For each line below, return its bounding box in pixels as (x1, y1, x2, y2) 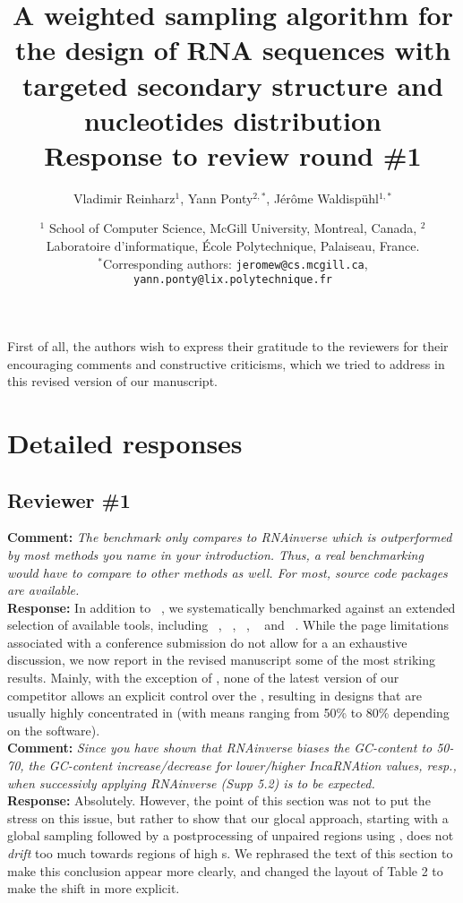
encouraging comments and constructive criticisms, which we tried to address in (7, 354, 445, 373)
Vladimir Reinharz (73, 188, 176, 207)
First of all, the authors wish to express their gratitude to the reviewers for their (7, 336, 449, 355)
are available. (7, 580, 80, 599)
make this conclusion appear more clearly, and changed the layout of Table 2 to (7, 861, 443, 880)
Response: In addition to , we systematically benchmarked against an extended (7, 598, 456, 616)
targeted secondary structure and (22, 66, 443, 103)
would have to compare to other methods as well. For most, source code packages (7, 563, 448, 581)
